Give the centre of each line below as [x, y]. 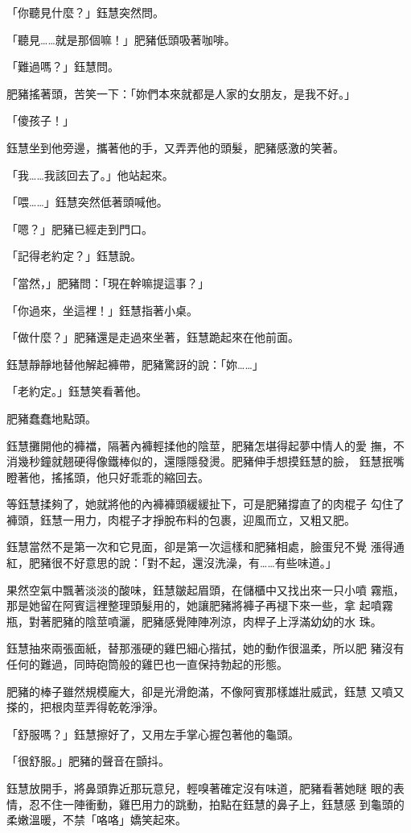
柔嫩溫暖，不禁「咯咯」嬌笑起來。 [97, 820]
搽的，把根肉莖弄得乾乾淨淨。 [85, 707]
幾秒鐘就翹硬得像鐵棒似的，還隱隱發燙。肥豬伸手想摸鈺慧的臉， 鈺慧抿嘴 [211, 461]
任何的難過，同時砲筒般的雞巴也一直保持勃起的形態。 [147, 664]
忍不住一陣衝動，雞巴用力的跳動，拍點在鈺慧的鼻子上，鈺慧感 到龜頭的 [216, 804]
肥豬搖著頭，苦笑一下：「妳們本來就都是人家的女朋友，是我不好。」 [181, 93]
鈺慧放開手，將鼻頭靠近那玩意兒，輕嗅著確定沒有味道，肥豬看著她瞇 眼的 [200, 788]
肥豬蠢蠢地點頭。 [51, 418]
